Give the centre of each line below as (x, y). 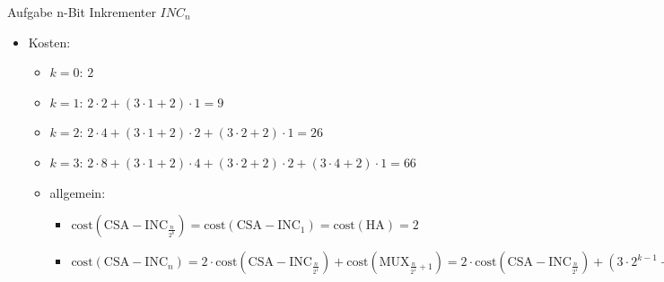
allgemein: (78, 192)
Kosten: (49, 42)
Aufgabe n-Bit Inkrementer (82, 12)
